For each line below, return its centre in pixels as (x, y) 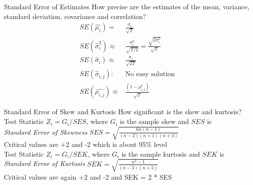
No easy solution (150, 74)
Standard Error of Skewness (46, 132)
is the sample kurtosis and (161, 154)
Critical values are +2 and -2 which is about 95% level (86, 144)
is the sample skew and (155, 121)
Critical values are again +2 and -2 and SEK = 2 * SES (88, 176)
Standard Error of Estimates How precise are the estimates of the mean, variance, (127, 6)
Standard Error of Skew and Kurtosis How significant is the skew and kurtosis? (123, 112)
